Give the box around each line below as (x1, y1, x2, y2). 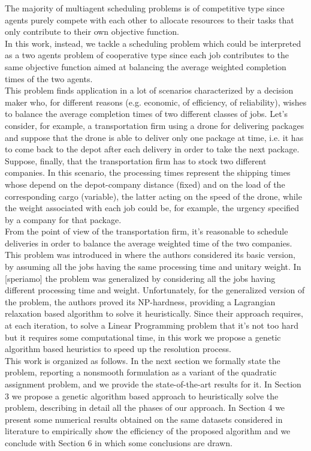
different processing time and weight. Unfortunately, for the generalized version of (5, 284, 305, 296)
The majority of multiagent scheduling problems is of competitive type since (5, 2, 285, 14)
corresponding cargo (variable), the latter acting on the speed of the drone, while (5, 190, 302, 202)
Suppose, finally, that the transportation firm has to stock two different (5, 154, 267, 167)
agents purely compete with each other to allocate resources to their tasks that (5, 13, 294, 26)
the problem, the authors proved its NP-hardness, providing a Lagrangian (5, 295, 276, 308)
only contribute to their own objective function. (5, 25, 180, 38)
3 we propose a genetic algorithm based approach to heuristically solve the (5, 389, 279, 402)
